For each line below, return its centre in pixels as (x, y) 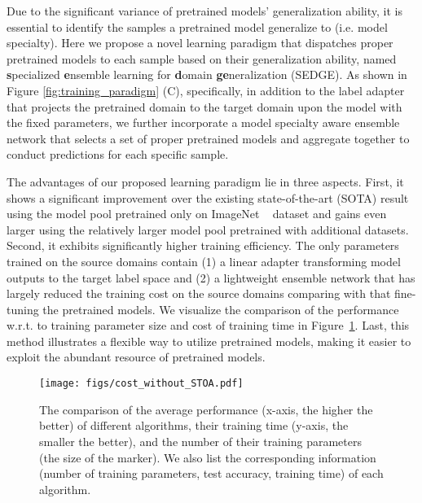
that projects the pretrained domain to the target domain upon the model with (204, 106)
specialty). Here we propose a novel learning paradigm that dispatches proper (200, 43)
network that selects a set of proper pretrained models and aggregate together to (208, 138)
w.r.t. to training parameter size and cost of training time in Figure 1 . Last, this (208, 325)
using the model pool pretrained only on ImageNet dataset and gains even (197, 214)
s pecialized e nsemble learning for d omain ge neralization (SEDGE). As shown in (207, 74)
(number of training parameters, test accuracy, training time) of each (211, 473)
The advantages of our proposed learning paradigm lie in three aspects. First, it (205, 181)
